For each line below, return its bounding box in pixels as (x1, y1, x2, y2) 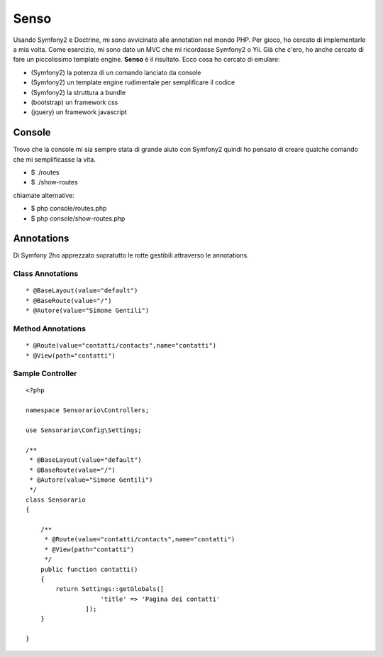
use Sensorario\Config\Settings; (26, 426, 142, 434)
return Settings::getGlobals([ (55, 585, 165, 593)
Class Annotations (13, 269, 79, 279)
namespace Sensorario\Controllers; (26, 407, 150, 414)
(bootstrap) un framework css (30, 98, 118, 106)
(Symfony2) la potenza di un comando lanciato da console (30, 68, 201, 77)
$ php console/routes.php (30, 204, 107, 213)
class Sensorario (26, 495, 86, 504)
